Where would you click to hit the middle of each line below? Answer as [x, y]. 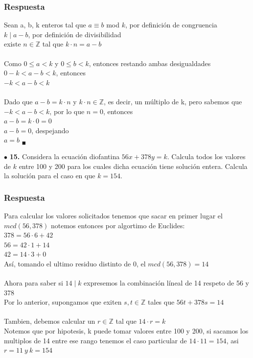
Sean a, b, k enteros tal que [45, 25]
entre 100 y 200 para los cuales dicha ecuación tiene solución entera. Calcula [133, 166]
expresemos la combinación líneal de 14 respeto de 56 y [166, 283]
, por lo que [67, 111]
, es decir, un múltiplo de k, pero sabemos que [173, 101]
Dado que [18, 101]
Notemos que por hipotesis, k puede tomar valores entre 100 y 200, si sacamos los [126, 331]
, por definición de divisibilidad [75, 34]
